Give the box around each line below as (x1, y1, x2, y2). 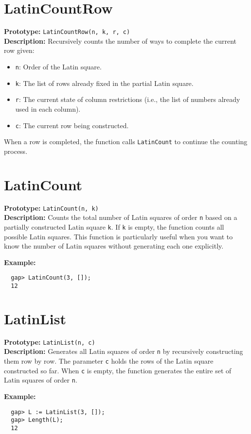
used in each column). (15, 103, 81, 114)
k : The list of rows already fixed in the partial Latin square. (15, 78, 194, 88)
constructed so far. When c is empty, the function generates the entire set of (4, 365, 232, 375)
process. (4, 146, 28, 156)
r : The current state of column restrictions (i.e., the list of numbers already (15, 94, 240, 104)
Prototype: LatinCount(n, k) (4, 202, 99, 213)
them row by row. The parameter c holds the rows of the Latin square (4, 356, 214, 366)
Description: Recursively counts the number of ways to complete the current (4, 35, 237, 46)
